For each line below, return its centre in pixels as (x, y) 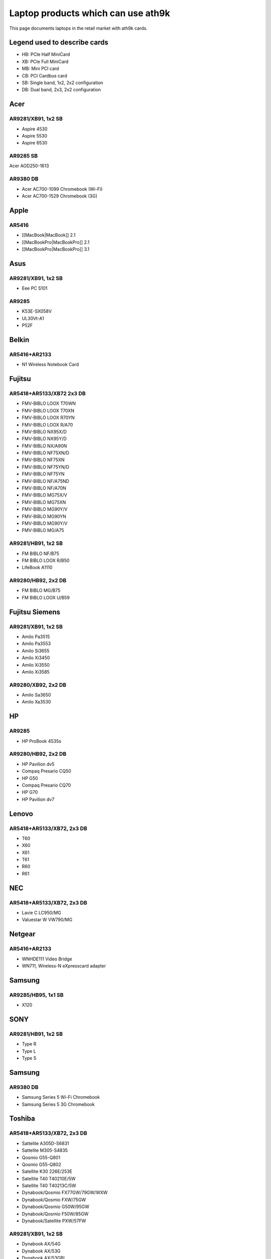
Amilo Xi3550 (36, 665)
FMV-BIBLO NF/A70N (44, 488)
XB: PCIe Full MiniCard (45, 61)
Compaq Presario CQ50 (46, 771)
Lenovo (21, 814)
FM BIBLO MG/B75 (41, 590)
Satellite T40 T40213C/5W (49, 1185)
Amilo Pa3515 (36, 637)
